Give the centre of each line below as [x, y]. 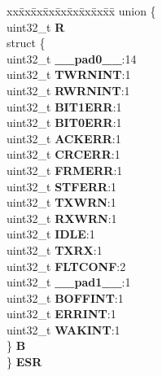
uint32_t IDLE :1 [51, 234]
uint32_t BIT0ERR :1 [64, 122]
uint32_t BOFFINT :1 [65, 297]
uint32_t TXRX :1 [55, 249]
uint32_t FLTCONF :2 [66, 266]
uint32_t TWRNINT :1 [69, 74]
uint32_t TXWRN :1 [61, 202]
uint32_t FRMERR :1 [65, 170]
